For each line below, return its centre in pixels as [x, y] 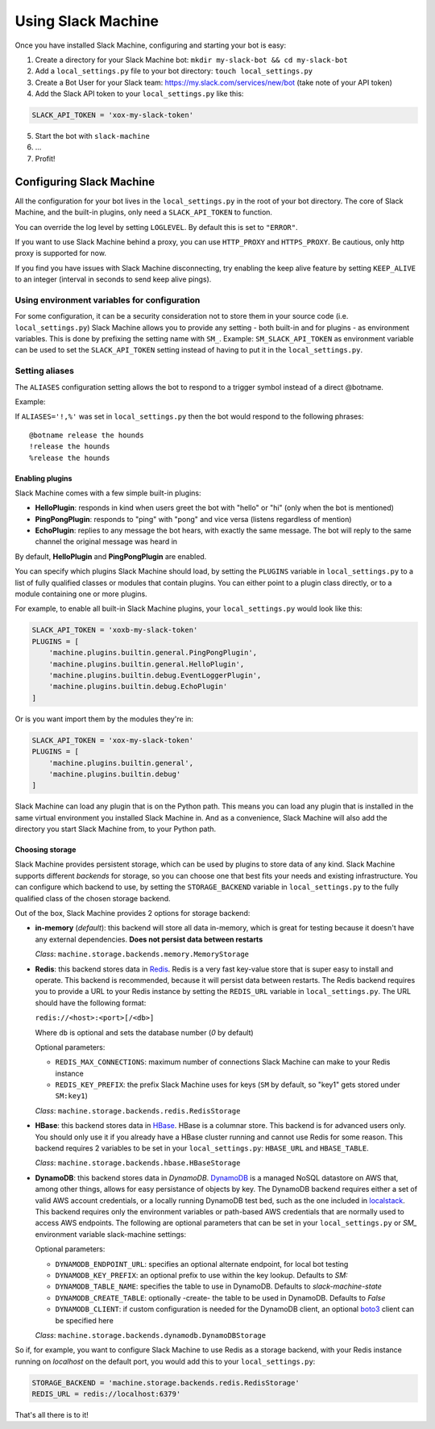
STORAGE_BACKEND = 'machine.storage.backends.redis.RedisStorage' [166, 1383]
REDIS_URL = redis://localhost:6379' [106, 1394]
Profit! [45, 158]
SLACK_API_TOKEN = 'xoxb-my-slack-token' [115, 630]
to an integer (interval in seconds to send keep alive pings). [113, 279]
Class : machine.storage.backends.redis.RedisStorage [138, 1110]
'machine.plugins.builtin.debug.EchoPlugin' [138, 687]
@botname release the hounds [87, 435]
